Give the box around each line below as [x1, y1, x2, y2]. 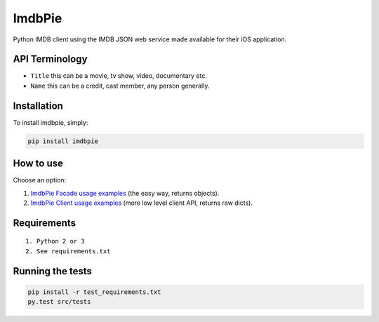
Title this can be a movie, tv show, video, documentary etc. [30, 72, 207, 80]
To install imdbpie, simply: [13, 118, 88, 126]
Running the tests [13, 265, 93, 277]
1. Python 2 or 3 [25, 237, 85, 246]
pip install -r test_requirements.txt [27, 288, 161, 296]
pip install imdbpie [27, 137, 98, 145]
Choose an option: [13, 176, 67, 185]
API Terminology [13, 53, 88, 65]
